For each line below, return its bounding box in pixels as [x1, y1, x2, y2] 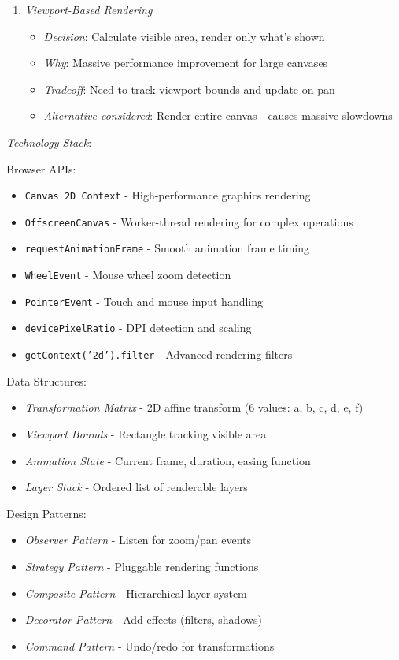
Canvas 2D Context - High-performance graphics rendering [24, 187, 311, 203]
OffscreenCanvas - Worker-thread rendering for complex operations [24, 213, 353, 229]
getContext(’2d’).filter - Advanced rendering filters [24, 346, 293, 363]
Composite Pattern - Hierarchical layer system [24, 584, 247, 601]
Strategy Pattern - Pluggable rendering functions [24, 557, 259, 574]
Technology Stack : [6, 133, 92, 150]
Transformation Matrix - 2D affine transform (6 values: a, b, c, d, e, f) [24, 399, 364, 416]
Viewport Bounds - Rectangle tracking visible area [24, 425, 267, 442]
